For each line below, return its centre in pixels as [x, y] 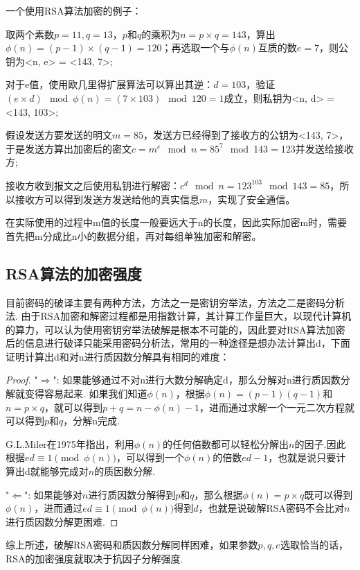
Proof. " [22, 380]
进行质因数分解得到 [132, 494]
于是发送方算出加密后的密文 [69, 148]
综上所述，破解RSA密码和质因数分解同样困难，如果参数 [132, 545]
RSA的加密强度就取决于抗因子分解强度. [94, 559]
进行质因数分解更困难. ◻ [62, 521]
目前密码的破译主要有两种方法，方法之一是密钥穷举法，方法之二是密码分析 [175, 302]
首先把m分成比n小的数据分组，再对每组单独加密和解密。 [134, 235]
